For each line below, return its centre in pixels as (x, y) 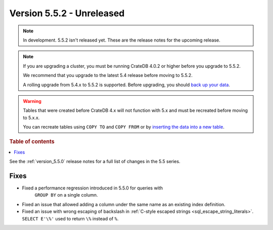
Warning (32, 101)
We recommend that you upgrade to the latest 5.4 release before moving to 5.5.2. (108, 75)
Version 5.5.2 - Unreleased (67, 13)
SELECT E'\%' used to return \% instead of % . (70, 218)
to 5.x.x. (31, 118)
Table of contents (32, 142)
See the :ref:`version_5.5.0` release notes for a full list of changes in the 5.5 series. (95, 162)
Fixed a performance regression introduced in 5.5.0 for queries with (92, 188)
